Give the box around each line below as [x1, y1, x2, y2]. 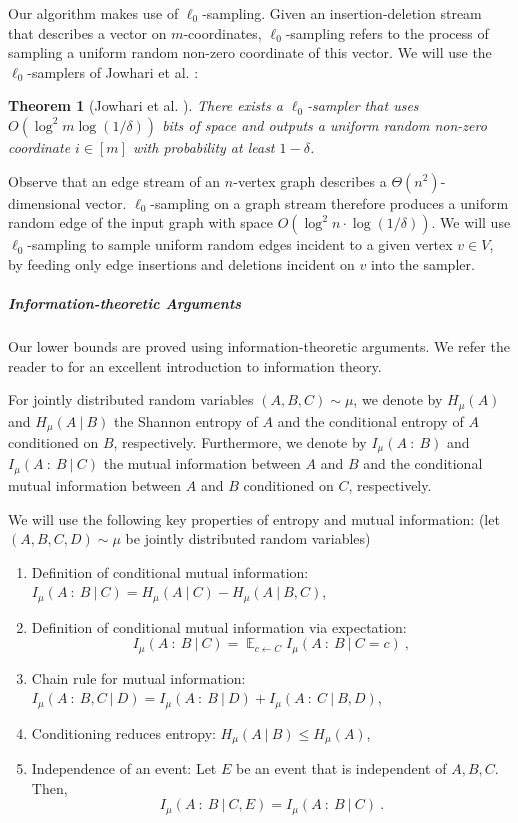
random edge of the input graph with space [8, 212, 274, 233]
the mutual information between [103, 453, 301, 474]
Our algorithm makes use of [8, 3, 179, 23]
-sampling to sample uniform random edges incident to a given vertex [27, 234, 453, 255]
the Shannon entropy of [113, 410, 258, 431]
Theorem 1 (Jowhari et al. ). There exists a [8, 95, 283, 116]
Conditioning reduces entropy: [31, 722, 216, 743]
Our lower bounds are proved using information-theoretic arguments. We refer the [8, 335, 510, 356]
